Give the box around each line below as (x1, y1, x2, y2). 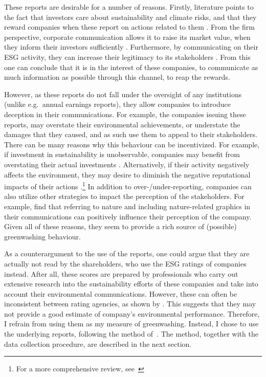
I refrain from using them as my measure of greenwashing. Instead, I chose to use (4, 318, 259, 329)
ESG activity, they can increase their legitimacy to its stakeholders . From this (4, 51, 251, 62)
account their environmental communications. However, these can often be (4, 288, 237, 299)
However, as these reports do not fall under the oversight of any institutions (4, 88, 242, 99)
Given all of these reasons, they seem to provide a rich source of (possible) (4, 221, 237, 232)
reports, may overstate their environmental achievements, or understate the (4, 119, 240, 129)
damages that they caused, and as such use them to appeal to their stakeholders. (4, 129, 257, 140)
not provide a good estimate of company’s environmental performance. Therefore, (4, 308, 260, 319)
